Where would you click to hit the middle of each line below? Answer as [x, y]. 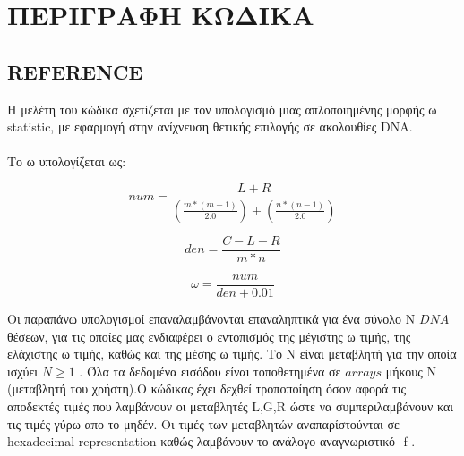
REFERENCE [75, 71]
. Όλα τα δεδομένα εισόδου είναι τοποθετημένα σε [210, 371]
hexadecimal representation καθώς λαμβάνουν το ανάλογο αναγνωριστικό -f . [211, 441]
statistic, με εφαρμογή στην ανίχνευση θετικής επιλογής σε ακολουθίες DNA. [210, 127]
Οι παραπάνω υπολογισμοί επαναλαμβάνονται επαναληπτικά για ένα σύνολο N [211, 318]
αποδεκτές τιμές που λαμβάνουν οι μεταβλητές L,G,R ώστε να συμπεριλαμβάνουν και [231, 405]
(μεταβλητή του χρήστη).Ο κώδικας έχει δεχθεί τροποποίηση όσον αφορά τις [206, 388]
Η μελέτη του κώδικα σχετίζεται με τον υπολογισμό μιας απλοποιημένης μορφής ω [222, 109]
